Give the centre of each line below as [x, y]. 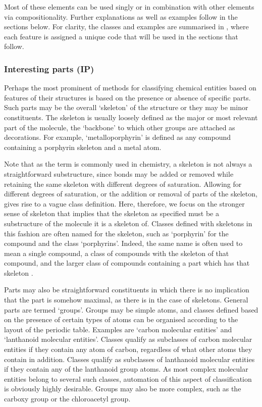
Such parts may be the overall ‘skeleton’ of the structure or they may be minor [126, 107]
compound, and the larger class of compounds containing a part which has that [127, 263]
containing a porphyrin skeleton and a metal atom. [83, 147]
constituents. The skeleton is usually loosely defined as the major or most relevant [131, 117]
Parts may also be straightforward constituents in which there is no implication [127, 290]
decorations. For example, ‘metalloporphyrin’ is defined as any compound [118, 137]
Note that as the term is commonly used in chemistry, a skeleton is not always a [128, 164]
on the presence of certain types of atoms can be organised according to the [121, 319]
